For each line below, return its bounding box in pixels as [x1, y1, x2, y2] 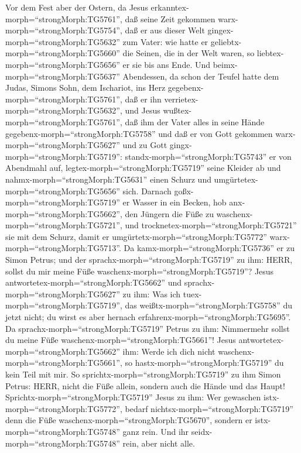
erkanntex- [150, 1, 189, 13]
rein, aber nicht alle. [122, 437, 195, 449]
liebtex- [256, 47, 284, 59]
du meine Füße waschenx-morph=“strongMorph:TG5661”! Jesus [5, 334, 236, 346]
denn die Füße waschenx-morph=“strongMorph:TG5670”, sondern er [5, 414, 252, 426]
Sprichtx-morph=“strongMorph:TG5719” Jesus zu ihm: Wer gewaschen [5, 391, 261, 403]
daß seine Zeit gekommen [125, 12, 216, 25]
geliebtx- [210, 35, 242, 47]
